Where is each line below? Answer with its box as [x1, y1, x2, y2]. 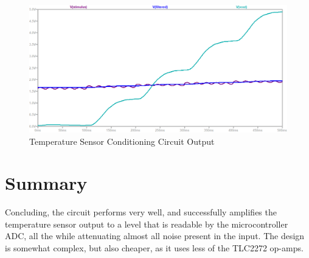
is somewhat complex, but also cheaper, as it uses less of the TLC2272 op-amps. [5, 242, 304, 254]
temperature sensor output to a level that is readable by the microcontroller [5, 217, 288, 230]
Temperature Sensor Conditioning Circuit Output [29, 134, 215, 147]
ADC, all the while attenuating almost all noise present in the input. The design [5, 229, 305, 242]
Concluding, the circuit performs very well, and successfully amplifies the [5, 206, 277, 218]
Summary [5, 170, 88, 195]
